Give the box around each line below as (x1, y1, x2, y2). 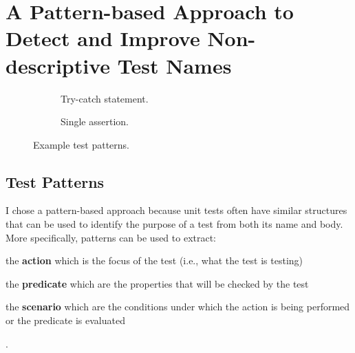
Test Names (117, 51, 232, 79)
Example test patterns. (33, 137, 129, 151)
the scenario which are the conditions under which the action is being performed (6, 299, 350, 314)
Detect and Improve (6, 24, 200, 52)
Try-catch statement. (61, 91, 149, 105)
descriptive (6, 51, 111, 79)
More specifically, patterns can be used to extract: (6, 230, 217, 244)
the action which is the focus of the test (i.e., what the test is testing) (6, 253, 303, 268)
